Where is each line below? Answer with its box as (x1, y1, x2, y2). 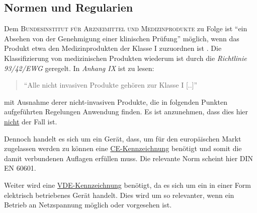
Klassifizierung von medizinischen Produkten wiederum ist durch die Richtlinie (4, 52, 247, 63)
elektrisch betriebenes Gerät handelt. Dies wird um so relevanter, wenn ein (4, 189, 234, 200)
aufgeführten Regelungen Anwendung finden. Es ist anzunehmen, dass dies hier (4, 106, 248, 117)
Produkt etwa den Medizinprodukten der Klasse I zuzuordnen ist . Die (4, 43, 222, 53)
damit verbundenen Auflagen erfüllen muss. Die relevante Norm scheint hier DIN (4, 153, 253, 163)
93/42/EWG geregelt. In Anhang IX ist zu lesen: (4, 62, 154, 73)
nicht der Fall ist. (4, 116, 57, 126)
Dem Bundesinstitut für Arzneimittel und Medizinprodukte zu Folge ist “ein (4, 23, 247, 34)
